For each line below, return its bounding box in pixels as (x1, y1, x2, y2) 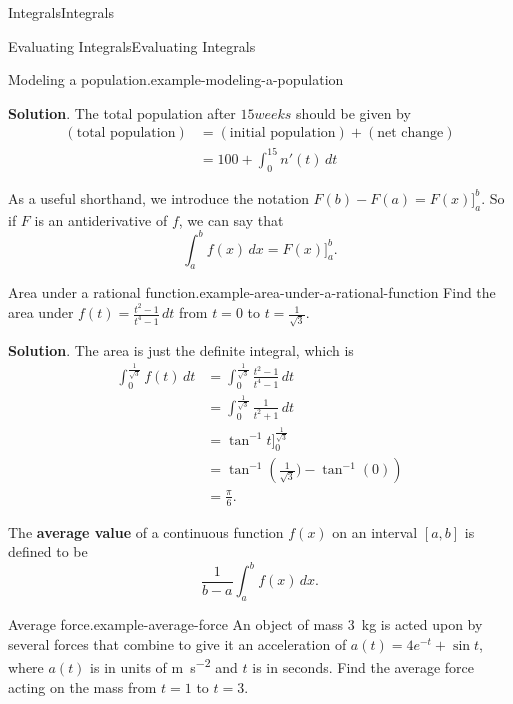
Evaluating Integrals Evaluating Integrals (8, 35, 256, 56)
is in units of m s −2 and (90, 654, 238, 678)
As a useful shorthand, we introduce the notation (8, 187, 309, 208)
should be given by (296, 102, 411, 123)
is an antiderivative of (34, 209, 168, 230)
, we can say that (178, 209, 284, 230)
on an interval (332, 521, 418, 542)
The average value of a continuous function (8, 521, 284, 542)
